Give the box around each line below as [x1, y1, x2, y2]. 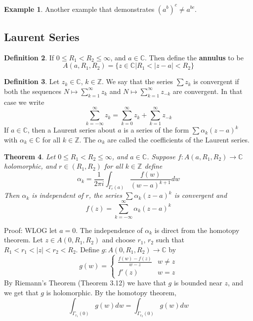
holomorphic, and [4, 161, 57, 171]
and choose [102, 234, 135, 245]
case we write [4, 96, 44, 107]
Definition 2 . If [4, 52, 54, 62]
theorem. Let [4, 234, 43, 245]
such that [156, 234, 184, 245]
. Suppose [147, 151, 175, 161]
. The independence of [76, 225, 143, 235]
